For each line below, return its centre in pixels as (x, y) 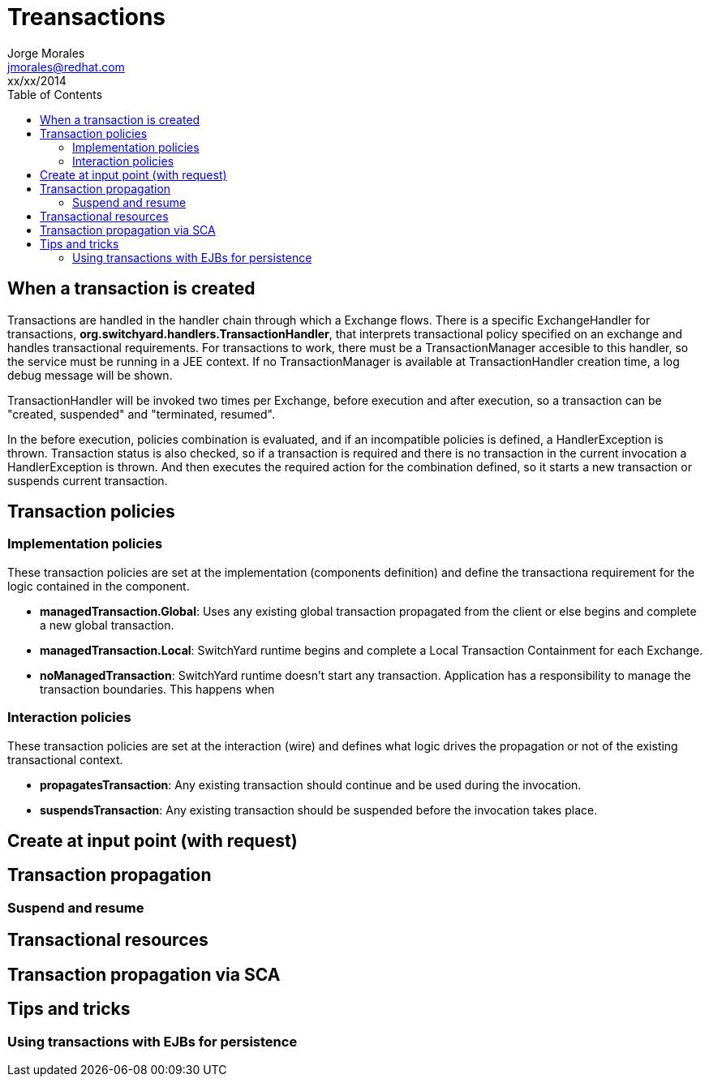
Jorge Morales (46, 53)
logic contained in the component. (99, 586)
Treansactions (87, 17)
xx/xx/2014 (37, 80)
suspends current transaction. (88, 480)
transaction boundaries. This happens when (157, 689)
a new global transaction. (107, 625)
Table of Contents (55, 94)
